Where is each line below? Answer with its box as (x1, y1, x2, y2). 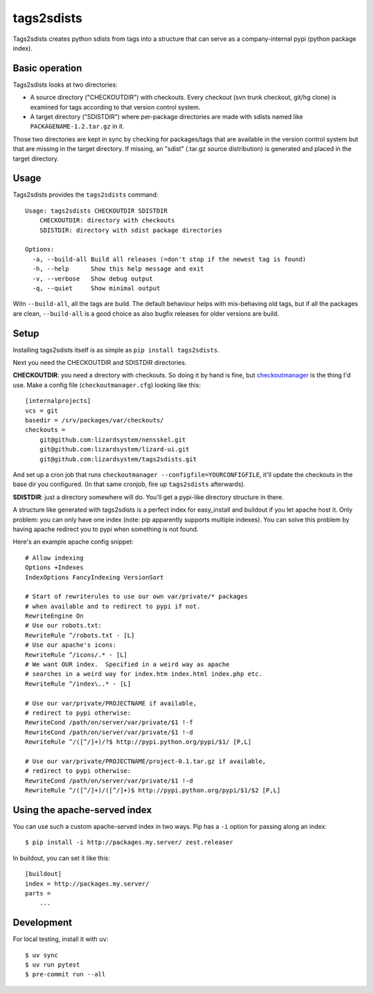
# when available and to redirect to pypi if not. (25, 602, 201, 610)
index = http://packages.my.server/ (25, 879, 150, 888)
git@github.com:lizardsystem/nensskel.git (39, 436, 186, 443)
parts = (25, 889, 51, 897)
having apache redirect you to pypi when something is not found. (12, 525, 199, 533)
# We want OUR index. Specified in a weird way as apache (25, 661, 230, 668)
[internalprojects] (25, 397, 91, 405)
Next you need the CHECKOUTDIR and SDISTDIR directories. (12, 359, 187, 367)
